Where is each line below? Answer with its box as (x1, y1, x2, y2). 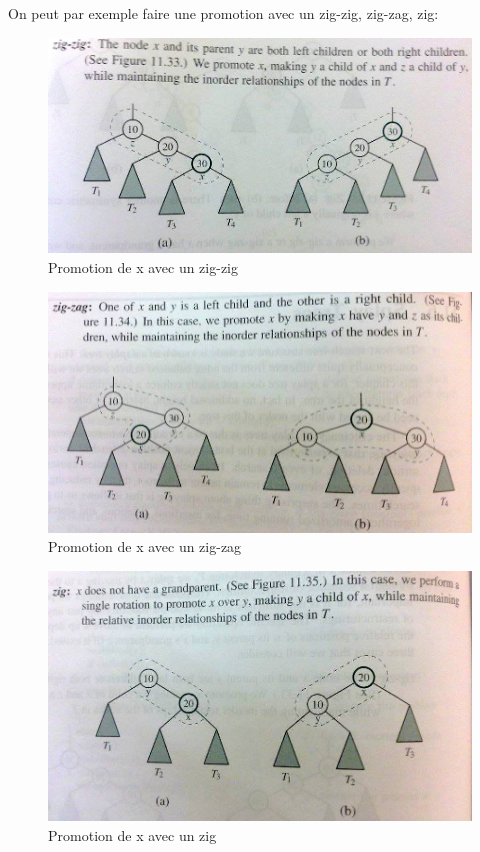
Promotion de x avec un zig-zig (48, 257, 238, 278)
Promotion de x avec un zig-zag (48, 536, 242, 557)
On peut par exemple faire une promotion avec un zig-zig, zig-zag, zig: (8, 3, 439, 23)
